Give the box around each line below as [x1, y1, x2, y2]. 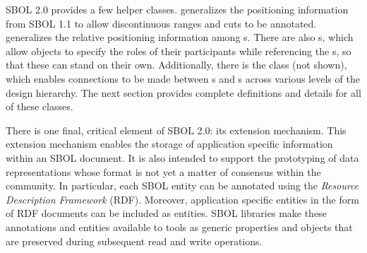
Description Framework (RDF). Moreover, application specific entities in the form [6, 192, 359, 206]
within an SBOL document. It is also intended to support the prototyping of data [6, 150, 359, 165]
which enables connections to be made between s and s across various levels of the [6, 71, 360, 86]
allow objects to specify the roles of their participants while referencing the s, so [6, 43, 351, 58]
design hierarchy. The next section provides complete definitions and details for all [6, 85, 361, 100]
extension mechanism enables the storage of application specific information [6, 136, 333, 151]
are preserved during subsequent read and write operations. [6, 233, 263, 248]
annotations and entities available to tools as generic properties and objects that [6, 219, 353, 234]
